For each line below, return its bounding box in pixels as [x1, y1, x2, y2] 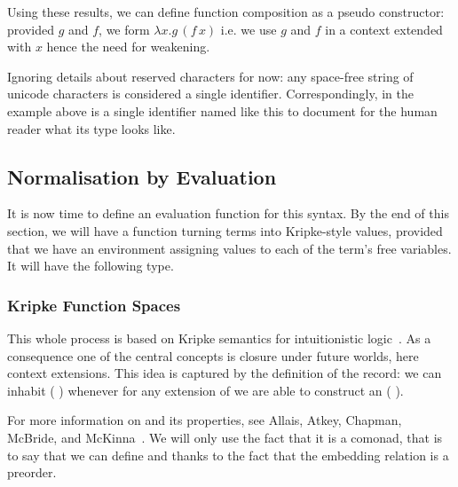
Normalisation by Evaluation [7, 162, 277, 190]
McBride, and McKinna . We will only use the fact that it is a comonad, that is [7, 428, 443, 446]
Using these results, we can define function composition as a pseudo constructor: [7, 3, 445, 20]
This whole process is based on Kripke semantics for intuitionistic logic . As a [7, 328, 431, 347]
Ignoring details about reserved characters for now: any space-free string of [7, 67, 414, 85]
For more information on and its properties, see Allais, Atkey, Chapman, [7, 411, 402, 429]
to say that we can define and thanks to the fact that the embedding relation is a [7, 445, 449, 464]
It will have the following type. [7, 256, 174, 275]
